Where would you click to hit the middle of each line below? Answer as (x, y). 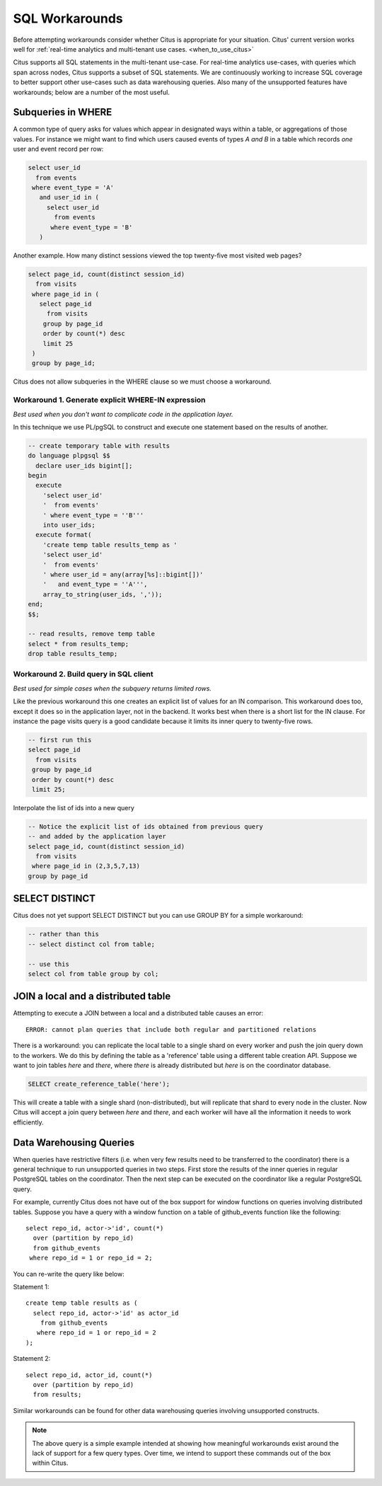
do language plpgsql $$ (69, 456)
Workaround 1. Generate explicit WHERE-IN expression (109, 400)
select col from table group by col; (93, 974)
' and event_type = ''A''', (95, 584)
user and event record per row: (58, 149)
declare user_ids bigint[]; (84, 466)
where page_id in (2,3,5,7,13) (86, 866)
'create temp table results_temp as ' (110, 545)
